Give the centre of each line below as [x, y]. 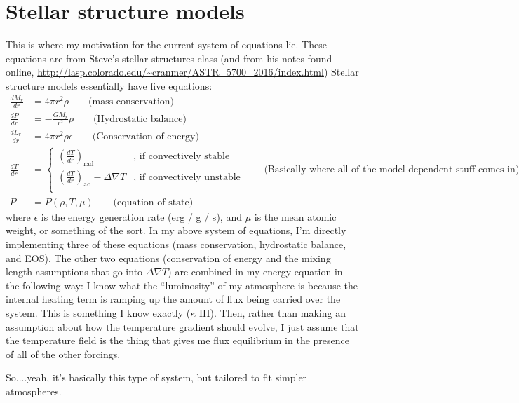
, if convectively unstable [187, 177]
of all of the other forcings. [63, 354]
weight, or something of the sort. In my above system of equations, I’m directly [176, 230]
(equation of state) [153, 202]
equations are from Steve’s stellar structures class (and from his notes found [169, 58]
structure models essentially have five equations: [109, 85]
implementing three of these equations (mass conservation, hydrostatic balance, [176, 244]
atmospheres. [34, 391]
